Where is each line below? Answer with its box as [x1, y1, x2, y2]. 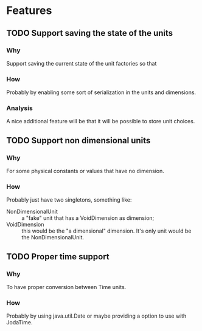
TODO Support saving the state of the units [6, 28, 173, 38]
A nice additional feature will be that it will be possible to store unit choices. [6, 118, 195, 125]
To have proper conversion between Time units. [6, 284, 127, 291]
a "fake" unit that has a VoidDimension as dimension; [21, 214, 155, 222]
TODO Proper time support [6, 251, 110, 262]
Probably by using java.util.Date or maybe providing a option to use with [6, 312, 187, 319]
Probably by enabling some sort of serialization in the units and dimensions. [6, 89, 197, 96]
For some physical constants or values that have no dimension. [6, 168, 164, 175]
